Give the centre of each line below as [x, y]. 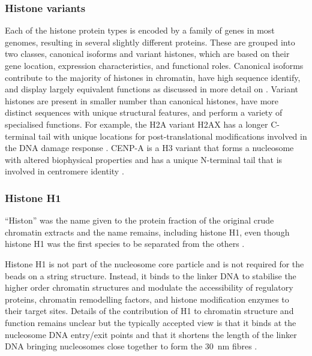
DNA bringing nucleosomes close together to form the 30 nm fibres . [131, 346]
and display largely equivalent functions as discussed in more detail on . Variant [152, 89]
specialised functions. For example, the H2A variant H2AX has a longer [136, 124]
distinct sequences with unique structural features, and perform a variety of [144, 112]
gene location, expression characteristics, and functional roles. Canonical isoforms [154, 65]
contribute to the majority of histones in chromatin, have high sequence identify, [153, 77]
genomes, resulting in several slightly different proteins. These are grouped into [150, 42]
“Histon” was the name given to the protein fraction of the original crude [139, 220]
